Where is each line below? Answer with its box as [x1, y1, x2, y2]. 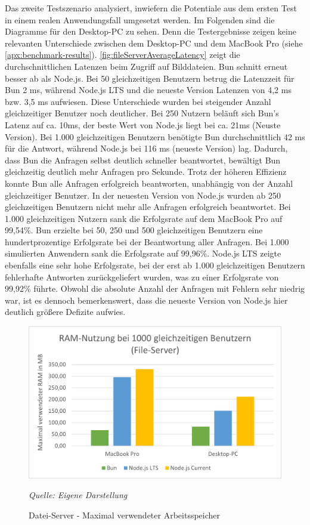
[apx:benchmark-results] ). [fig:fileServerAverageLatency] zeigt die [5, 48, 240, 61]
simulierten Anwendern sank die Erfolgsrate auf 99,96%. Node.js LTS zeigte [5, 247, 281, 260]
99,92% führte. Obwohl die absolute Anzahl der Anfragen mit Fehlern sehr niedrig [5, 282, 305, 295]
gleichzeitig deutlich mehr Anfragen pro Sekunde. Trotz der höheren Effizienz [5, 165, 287, 178]
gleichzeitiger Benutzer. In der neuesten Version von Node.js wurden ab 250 [5, 189, 281, 201]
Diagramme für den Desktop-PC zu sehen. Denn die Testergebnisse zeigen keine [5, 25, 296, 38]
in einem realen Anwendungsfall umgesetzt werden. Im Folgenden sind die [5, 13, 275, 26]
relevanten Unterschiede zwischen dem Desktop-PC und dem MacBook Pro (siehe [5, 36, 303, 49]
